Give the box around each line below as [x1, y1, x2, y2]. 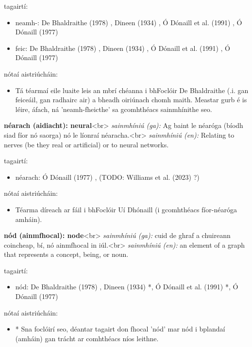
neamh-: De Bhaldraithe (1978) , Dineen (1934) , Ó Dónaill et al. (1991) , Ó [15, 17, 242, 27]
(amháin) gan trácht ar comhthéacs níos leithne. [15, 333, 159, 343]
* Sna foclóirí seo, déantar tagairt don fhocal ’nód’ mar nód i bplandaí [15, 324, 225, 334]
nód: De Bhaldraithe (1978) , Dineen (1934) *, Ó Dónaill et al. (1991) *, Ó [15, 282, 238, 292]
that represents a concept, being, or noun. [4, 249, 129, 259]
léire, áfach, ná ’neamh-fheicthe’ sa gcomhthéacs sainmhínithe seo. [15, 104, 212, 114]
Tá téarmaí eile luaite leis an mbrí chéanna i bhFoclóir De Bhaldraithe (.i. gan [15, 85, 249, 95]
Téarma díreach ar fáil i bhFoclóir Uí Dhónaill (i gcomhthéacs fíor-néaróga [15, 204, 237, 214]
